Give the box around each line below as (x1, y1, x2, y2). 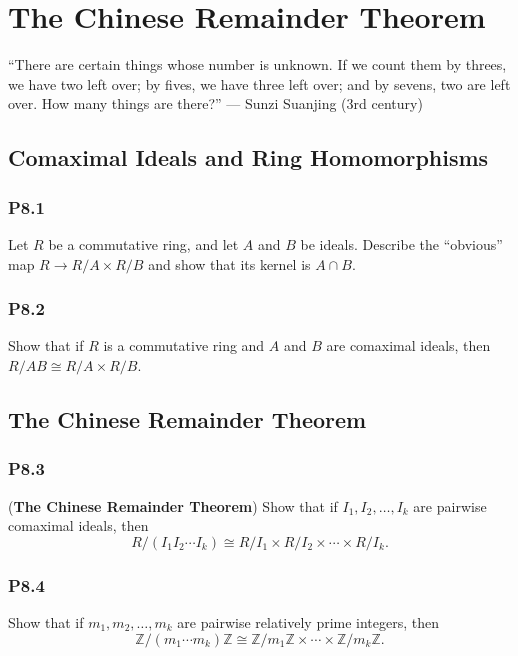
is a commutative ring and (103, 335, 265, 356)
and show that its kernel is (148, 253, 311, 274)
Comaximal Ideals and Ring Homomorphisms (8, 142, 489, 173)
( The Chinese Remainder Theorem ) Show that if (8, 495, 338, 516)
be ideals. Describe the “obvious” (300, 233, 503, 254)
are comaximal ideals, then (326, 335, 491, 356)
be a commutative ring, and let (48, 233, 239, 254)
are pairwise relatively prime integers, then (177, 611, 440, 632)
